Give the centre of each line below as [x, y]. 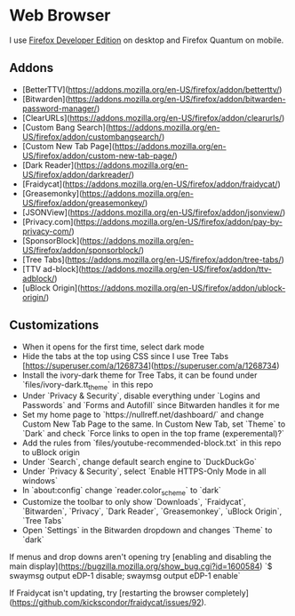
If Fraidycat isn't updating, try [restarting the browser [107, 593]
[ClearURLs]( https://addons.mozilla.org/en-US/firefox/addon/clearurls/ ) [153, 117]
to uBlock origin [51, 452]
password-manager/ [60, 108]
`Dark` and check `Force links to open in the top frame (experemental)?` [153, 434]
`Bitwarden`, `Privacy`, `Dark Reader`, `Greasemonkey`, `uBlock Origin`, [152, 511]
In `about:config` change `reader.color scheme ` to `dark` [122, 492]
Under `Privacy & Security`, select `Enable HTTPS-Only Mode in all [144, 471]
